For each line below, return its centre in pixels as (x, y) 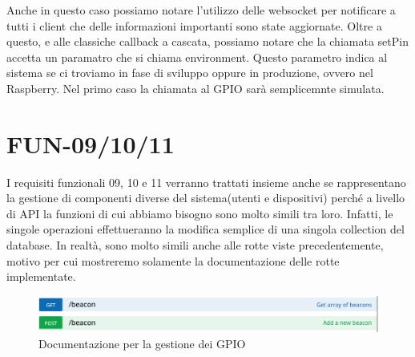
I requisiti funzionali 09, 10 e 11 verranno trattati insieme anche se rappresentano (206, 182)
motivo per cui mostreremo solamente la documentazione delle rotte (173, 260)
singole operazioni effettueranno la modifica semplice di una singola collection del (205, 229)
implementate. (41, 276)
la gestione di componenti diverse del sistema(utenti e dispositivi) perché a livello (206, 198)
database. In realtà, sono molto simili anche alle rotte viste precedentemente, (195, 245)
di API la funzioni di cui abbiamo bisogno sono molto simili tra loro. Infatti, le (200, 213)
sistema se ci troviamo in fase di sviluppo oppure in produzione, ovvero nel (190, 73)
